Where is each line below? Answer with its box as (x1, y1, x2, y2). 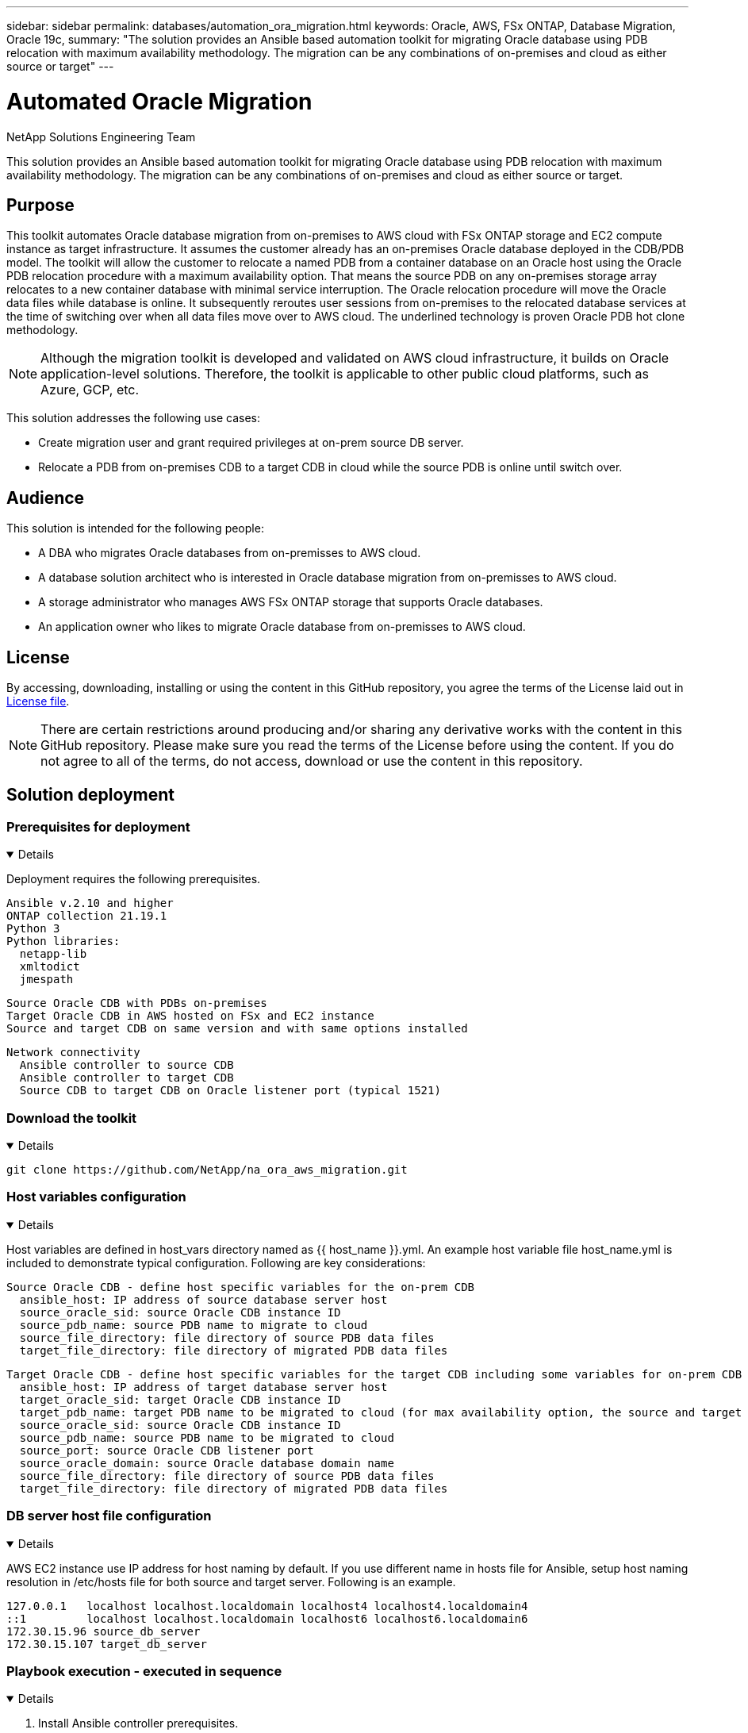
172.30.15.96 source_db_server (6, 1624, 201, 1638)
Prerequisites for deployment (6, 818, 190, 835)
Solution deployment (6, 785, 175, 805)
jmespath (19, 973, 74, 986)
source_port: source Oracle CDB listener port (19, 1443, 314, 1457)
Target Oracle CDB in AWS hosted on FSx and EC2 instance (6, 1009, 374, 1023)
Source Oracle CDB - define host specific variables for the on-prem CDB (6, 1280, 475, 1293)
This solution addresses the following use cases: (6, 411, 260, 425)
